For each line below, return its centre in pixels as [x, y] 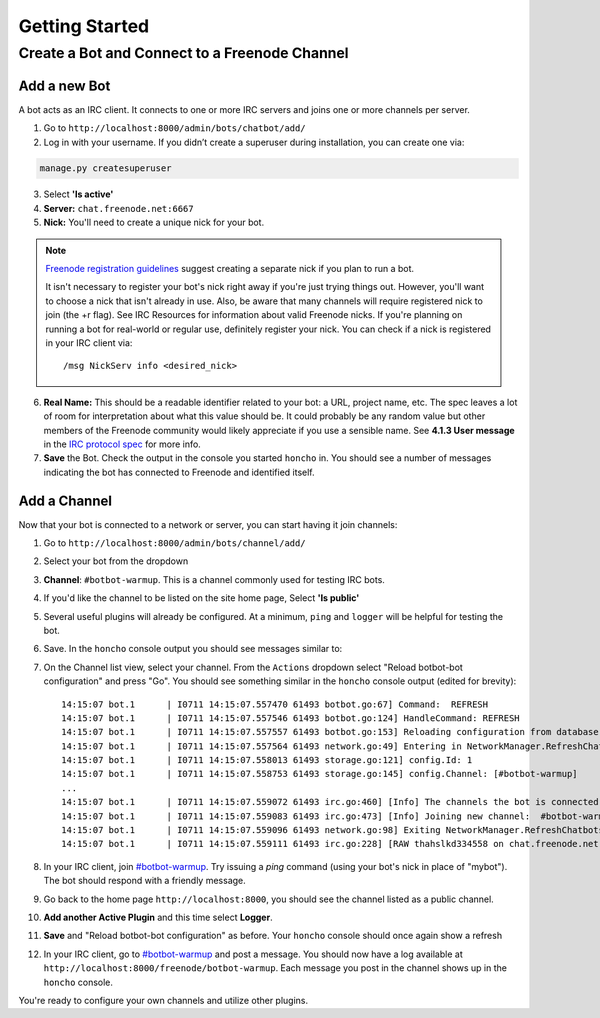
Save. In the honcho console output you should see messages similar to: [193, 649]
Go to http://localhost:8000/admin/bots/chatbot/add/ [174, 128]
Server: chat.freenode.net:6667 [118, 208]
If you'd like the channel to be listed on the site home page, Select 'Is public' [201, 598]
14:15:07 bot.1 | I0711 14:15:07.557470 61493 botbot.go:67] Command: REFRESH [275, 704]
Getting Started [84, 26]
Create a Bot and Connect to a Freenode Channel [183, 53]
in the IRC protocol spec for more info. [122, 444]
